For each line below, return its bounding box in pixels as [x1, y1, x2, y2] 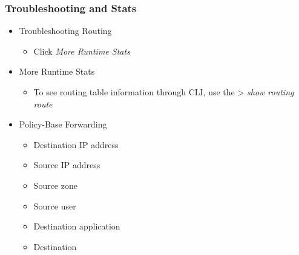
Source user [33, 199, 76, 212]
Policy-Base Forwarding [19, 118, 107, 131]
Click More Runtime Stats [33, 44, 130, 57]
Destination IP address [33, 138, 119, 151]
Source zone [33, 178, 77, 191]
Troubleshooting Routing [19, 24, 112, 37]
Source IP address [33, 158, 100, 171]
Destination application [33, 220, 120, 233]
